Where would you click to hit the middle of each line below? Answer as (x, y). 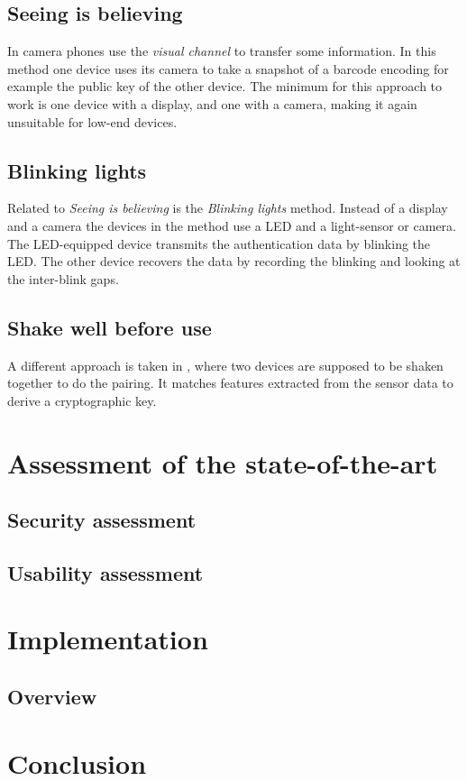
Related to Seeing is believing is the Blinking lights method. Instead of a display (228, 208)
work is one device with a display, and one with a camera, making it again (212, 103)
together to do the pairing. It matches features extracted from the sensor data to (230, 383)
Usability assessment (105, 572)
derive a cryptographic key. (82, 400)
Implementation (108, 639)
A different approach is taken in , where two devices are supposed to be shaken (225, 365)
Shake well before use (110, 327)
